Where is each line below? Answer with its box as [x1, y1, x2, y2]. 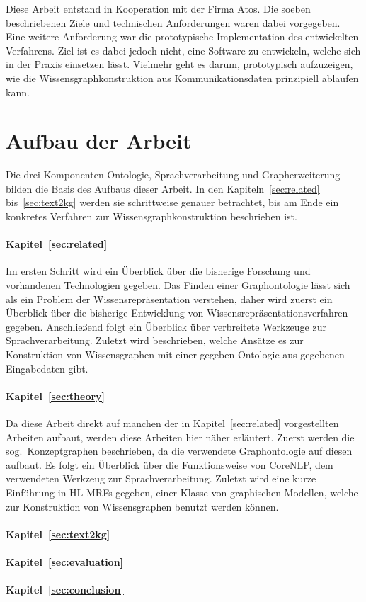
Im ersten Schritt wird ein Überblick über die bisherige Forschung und [6, 263, 311, 278]
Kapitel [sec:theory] [6, 388, 105, 403]
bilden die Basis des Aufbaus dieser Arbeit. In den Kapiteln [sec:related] [6, 181, 320, 195]
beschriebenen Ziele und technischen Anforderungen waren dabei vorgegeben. [6, 15, 341, 30]
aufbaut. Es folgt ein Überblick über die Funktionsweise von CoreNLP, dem [6, 457, 333, 472]
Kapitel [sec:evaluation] [6, 554, 124, 569]
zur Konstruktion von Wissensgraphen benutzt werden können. [6, 499, 279, 513]
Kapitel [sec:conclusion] [6, 582, 124, 597]
